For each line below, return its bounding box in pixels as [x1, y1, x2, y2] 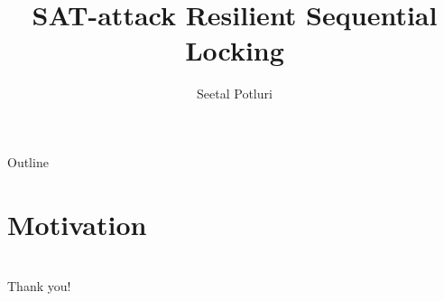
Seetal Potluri [197, 84, 273, 103]
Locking [185, 32, 284, 69]
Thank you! [7, 277, 71, 296]
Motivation [7, 205, 147, 242]
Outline [7, 152, 49, 171]
